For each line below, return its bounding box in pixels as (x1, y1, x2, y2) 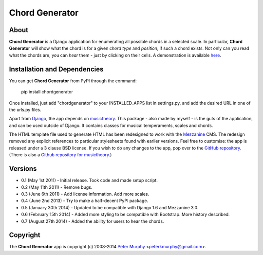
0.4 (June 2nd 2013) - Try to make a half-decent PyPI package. (21, 198, 149, 204)
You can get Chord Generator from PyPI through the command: (9, 78, 137, 84)
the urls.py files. (9, 107, 41, 112)
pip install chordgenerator (21, 89, 73, 95)
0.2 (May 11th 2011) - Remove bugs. (21, 184, 93, 190)
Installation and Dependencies (9, 65, 104, 73)
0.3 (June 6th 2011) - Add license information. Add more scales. (21, 191, 150, 197)
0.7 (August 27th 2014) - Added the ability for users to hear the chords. (21, 218, 164, 224)
